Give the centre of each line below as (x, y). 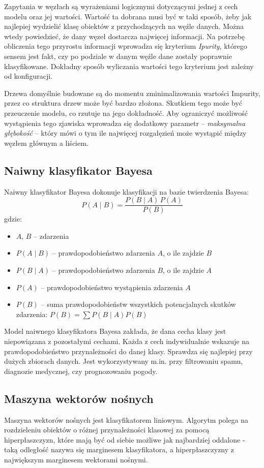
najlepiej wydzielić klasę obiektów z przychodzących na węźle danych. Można (124, 26)
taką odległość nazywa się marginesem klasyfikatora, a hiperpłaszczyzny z (119, 449)
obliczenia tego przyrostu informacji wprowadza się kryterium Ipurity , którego (126, 46)
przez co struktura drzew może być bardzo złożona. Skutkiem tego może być (123, 103)
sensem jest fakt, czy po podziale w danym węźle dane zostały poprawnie (118, 56)
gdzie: (13, 219)
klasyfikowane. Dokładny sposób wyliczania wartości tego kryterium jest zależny (129, 66)
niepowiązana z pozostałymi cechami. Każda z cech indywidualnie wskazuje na (127, 341)
